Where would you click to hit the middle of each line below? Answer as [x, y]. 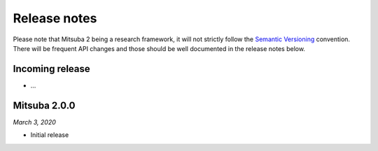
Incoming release [51, 69]
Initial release [50, 135]
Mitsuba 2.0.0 [44, 105]
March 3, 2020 [34, 122]
